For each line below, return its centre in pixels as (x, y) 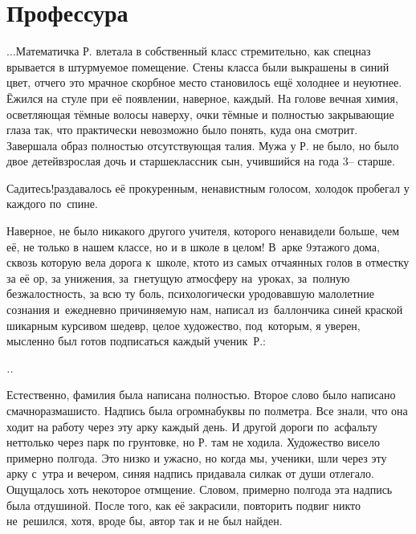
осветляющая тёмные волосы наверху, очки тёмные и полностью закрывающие (200, 114)
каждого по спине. (52, 204)
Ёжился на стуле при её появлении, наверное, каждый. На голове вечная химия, (202, 98)
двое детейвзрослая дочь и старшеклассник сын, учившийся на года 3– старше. (201, 161)
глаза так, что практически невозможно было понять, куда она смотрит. (182, 130)
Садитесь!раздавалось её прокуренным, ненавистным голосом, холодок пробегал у (208, 188)
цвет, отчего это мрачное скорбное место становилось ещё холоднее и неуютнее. (204, 82)
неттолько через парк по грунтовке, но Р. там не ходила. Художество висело (194, 442)
